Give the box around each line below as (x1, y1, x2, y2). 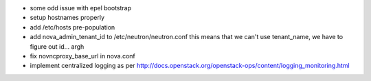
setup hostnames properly (30, 14, 105, 22)
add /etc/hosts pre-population (30, 23, 115, 31)
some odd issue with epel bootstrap (30, 4, 132, 12)
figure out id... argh (30, 42, 85, 51)
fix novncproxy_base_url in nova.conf (30, 51, 135, 60)
